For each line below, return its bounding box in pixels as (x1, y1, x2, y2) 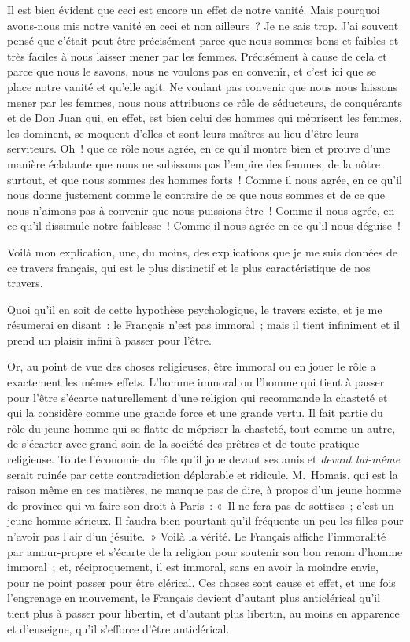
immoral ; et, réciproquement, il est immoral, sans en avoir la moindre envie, (7, 559, 379, 575)
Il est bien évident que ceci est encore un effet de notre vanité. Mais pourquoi (7, 2, 380, 17)
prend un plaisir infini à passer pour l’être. (7, 331, 212, 348)
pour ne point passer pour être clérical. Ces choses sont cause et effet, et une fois (7, 574, 396, 590)
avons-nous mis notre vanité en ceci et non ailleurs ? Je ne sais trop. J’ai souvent (7, 17, 399, 33)
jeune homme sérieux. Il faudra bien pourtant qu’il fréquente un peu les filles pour (7, 512, 404, 529)
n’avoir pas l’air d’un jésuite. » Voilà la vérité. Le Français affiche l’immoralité (7, 528, 386, 544)
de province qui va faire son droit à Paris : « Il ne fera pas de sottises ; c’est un (7, 496, 394, 513)
